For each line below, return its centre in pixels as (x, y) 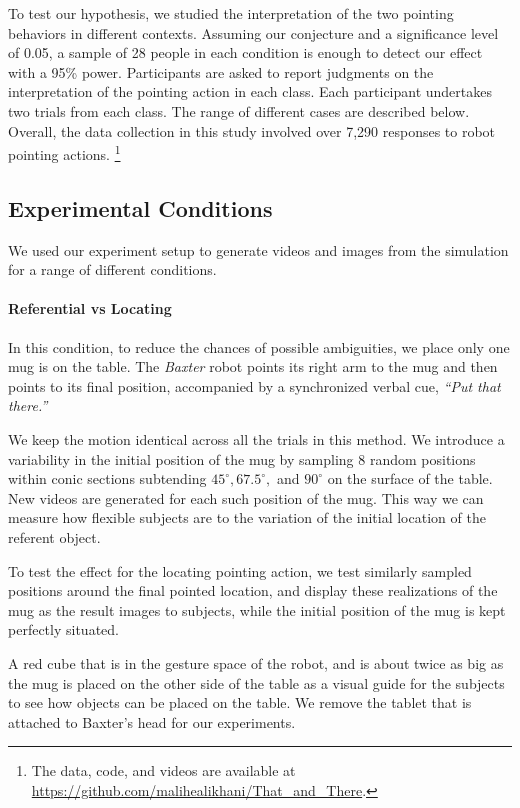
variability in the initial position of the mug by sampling (181, 458)
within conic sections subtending (107, 478)
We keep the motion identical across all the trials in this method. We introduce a (256, 438)
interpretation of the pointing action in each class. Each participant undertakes (250, 91)
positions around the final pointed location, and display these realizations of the (253, 590)
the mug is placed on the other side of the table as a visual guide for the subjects (256, 682)
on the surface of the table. (410, 478)
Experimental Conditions (140, 207)
